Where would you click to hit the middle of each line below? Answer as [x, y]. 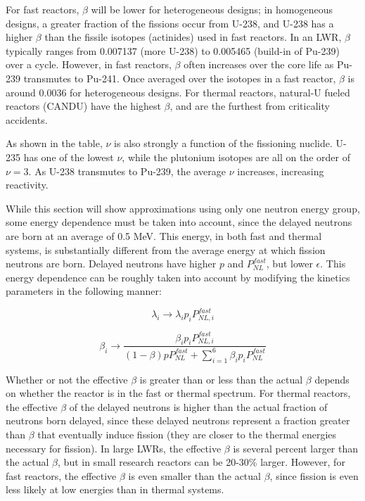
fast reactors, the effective [61, 475]
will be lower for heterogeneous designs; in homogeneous [212, 9]
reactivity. [27, 185]
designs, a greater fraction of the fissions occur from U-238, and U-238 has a [170, 23]
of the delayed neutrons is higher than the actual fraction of [198, 406]
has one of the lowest [69, 157]
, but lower [289, 264]
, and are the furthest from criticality [250, 106]
